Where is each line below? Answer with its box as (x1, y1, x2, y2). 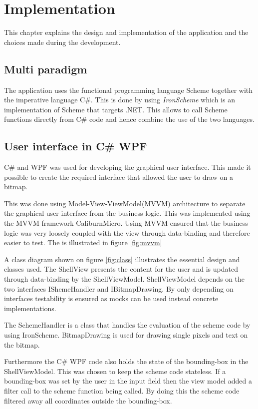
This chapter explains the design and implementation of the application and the (4, 27, 249, 37)
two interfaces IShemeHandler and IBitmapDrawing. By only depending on (4, 283, 234, 294)
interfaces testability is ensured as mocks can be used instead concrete (4, 293, 219, 304)
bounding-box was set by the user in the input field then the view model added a (4, 376, 252, 386)
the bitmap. (4, 339, 40, 350)
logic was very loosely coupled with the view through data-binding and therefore (4, 227, 250, 238)
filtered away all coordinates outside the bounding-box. (4, 395, 172, 406)
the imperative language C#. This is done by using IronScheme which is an (4, 94, 235, 105)
